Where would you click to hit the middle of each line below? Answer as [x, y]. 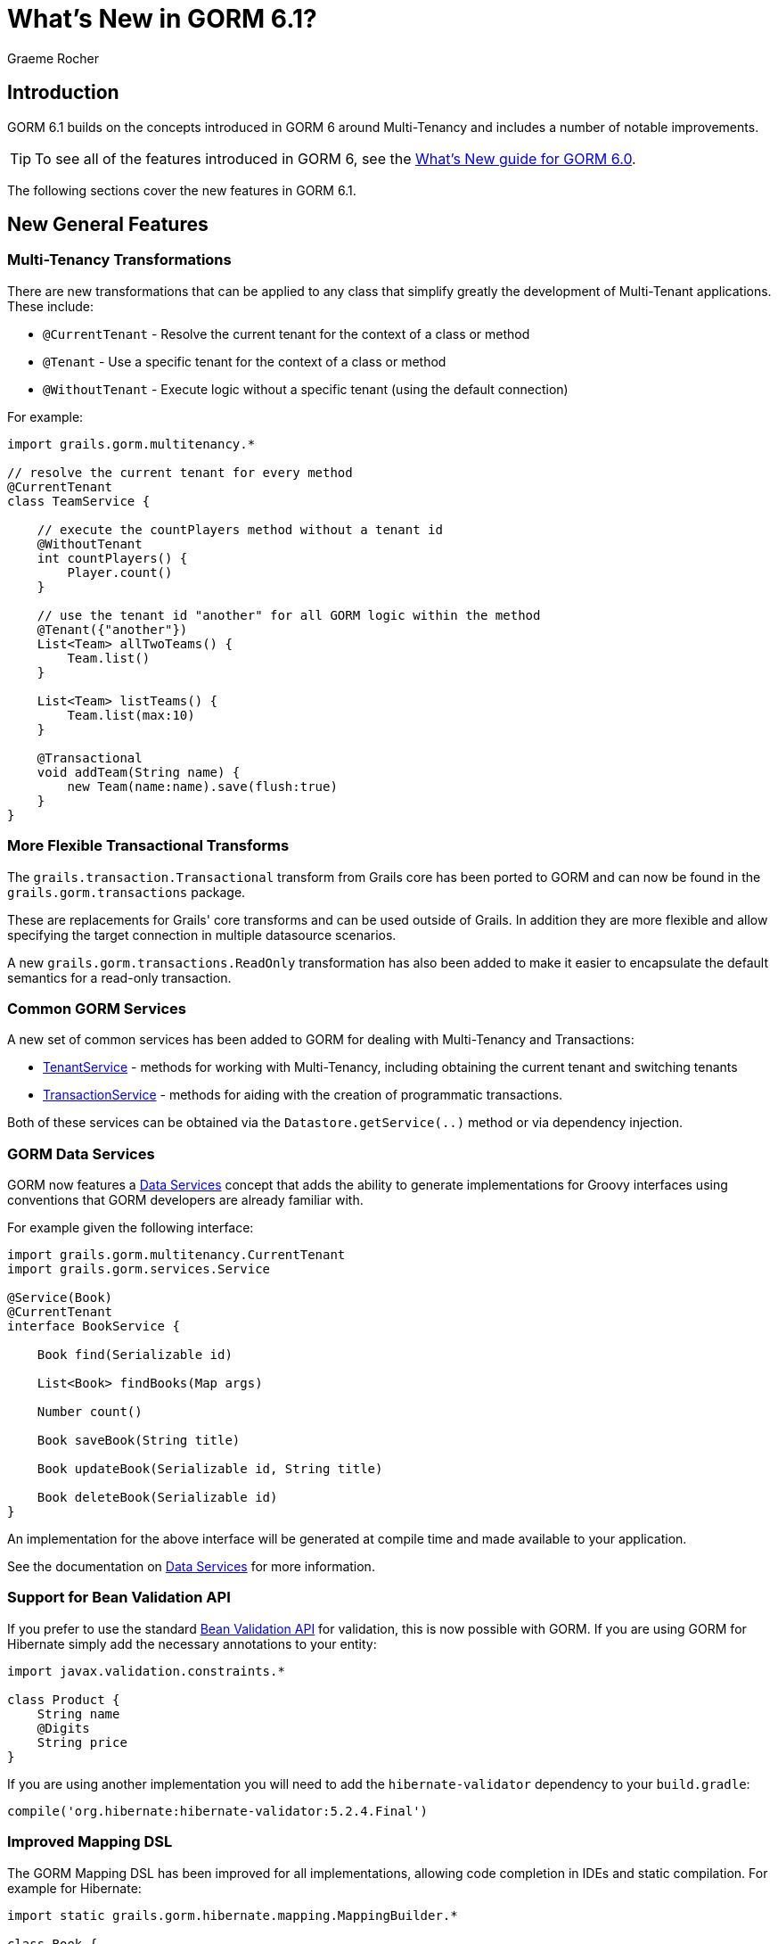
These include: [51, 306]
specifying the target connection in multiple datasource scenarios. [202, 935]
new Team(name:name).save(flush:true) [202, 786]
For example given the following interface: [131, 1228]
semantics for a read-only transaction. [119, 977]
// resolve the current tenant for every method [180, 472]
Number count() [90, 1412]
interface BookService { [94, 1326]
